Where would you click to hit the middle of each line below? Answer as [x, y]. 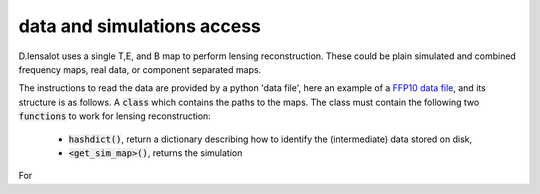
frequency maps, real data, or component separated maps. [140, 69]
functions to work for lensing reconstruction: [115, 116]
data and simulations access [140, 26]
